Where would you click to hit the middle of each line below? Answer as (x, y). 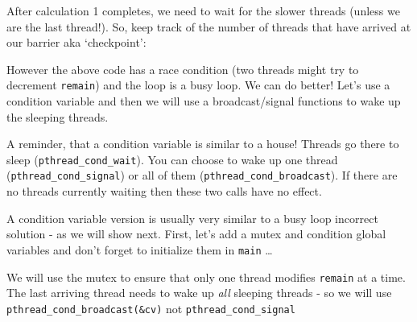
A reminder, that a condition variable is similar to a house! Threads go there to (203, 144)
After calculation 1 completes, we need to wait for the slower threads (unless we (203, 10)
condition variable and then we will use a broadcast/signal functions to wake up (204, 101)
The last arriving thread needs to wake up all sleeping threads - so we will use (199, 293)
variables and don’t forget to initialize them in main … (140, 249)
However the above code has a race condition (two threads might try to (183, 69)
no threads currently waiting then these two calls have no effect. (164, 191)
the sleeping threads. (58, 116)
